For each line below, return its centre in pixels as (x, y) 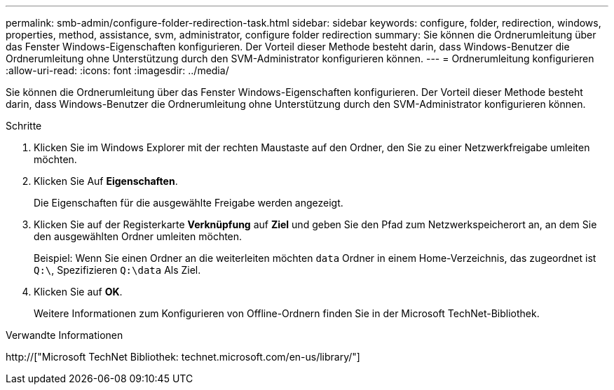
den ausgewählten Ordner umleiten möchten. (138, 236)
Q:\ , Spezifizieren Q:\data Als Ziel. (117, 270)
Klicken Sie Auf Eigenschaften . (106, 181)
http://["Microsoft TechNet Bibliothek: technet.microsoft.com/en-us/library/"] (183, 357)
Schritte (24, 126)
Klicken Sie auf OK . (78, 292)
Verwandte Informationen (64, 335)
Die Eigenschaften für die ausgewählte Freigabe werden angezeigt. (189, 203)
